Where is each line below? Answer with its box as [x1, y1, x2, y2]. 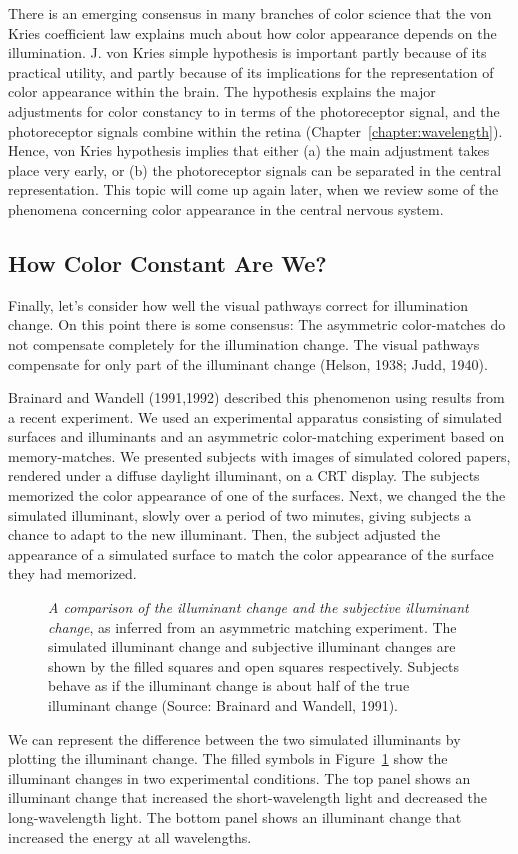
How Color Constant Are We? [8, 247, 327, 278]
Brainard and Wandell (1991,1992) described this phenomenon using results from [8, 387, 505, 408]
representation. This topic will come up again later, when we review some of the [8, 179, 499, 200]
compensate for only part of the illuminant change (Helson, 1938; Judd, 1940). [8, 353, 488, 374]
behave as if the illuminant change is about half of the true [48, 675, 410, 696]
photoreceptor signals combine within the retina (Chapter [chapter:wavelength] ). [8, 120, 503, 141]
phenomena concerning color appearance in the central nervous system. [8, 198, 444, 219]
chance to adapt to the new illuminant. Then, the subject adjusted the [8, 524, 441, 545]
